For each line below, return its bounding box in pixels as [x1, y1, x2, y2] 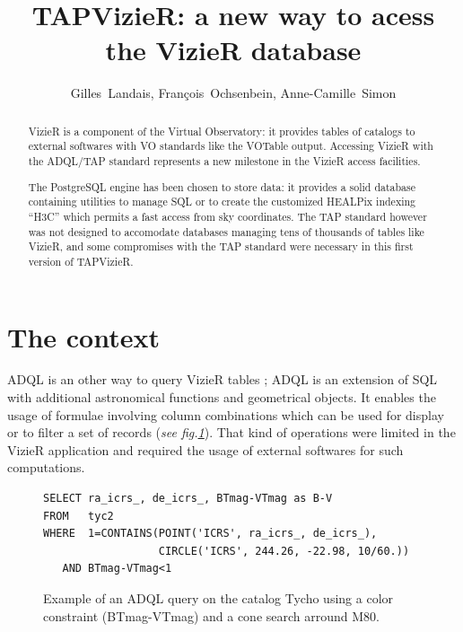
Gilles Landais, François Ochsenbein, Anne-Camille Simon [70, 83, 397, 102]
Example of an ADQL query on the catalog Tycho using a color [43, 588, 394, 607]
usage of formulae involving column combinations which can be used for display [7, 405, 444, 424]
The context [7, 318, 160, 355]
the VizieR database [105, 31, 362, 68]
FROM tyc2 [43, 509, 114, 522]
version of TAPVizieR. [28, 253, 134, 268]
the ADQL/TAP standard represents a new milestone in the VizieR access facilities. [28, 154, 421, 169]
